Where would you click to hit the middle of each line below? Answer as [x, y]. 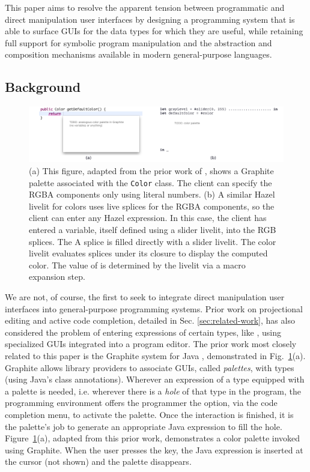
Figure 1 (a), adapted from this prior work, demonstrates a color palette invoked [153, 438]
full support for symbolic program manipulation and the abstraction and [138, 42]
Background [43, 87]
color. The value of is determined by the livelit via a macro [137, 265]
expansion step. [57, 277]
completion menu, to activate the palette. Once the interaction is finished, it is [149, 414]
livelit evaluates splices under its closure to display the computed [148, 253]
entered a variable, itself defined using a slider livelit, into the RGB [153, 230]
